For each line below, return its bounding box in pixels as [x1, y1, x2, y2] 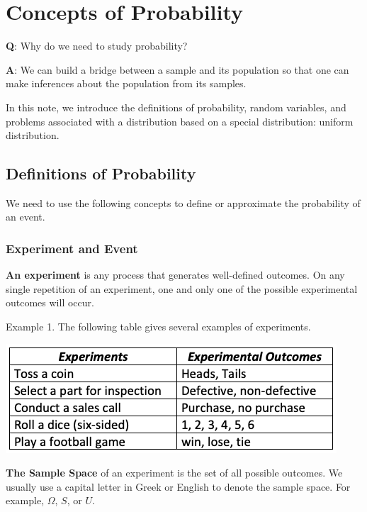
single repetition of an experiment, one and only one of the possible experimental [6, 281, 358, 296]
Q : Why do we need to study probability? [6, 38, 188, 53]
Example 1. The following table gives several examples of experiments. [6, 319, 311, 334]
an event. [6, 209, 45, 224]
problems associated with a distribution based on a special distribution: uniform [6, 113, 354, 128]
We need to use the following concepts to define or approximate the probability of [6, 195, 361, 210]
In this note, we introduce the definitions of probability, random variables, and [6, 99, 346, 114]
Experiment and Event [6, 240, 138, 257]
